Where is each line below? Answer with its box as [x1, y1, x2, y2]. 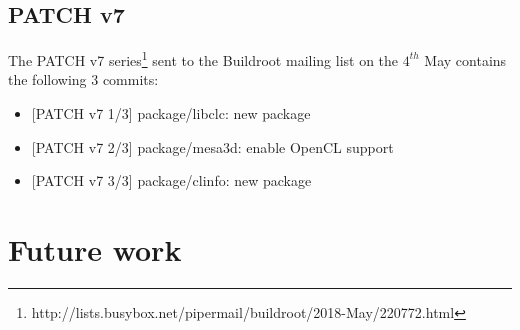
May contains [424, 49, 507, 70]
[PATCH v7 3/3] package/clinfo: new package [31, 170, 312, 191]
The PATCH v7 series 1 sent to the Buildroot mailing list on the [8, 47, 399, 70]
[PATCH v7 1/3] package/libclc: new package [31, 103, 311, 124]
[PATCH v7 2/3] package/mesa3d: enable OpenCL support [31, 136, 394, 157]
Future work [8, 229, 182, 270]
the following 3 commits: [8, 69, 159, 90]
